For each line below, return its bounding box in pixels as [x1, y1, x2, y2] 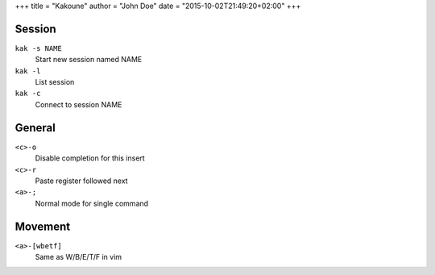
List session [35, 77, 75, 87]
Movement [14, 219, 71, 233]
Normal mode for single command [35, 198, 149, 208]
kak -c [14, 89, 41, 98]
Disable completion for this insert [35, 153, 145, 163]
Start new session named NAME [35, 55, 143, 65]
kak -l [14, 66, 41, 76]
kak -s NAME [14, 44, 62, 52]
